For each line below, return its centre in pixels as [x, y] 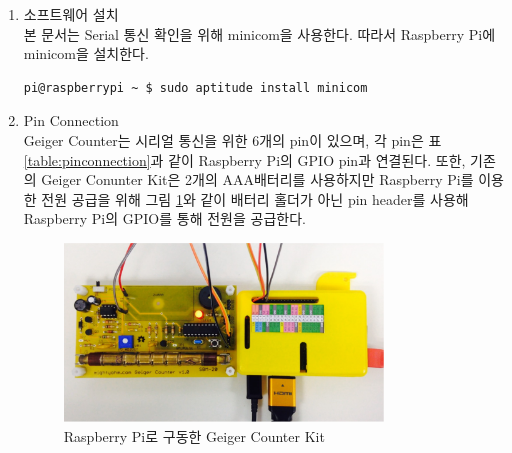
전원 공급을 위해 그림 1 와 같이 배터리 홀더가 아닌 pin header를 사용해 [255, 198]
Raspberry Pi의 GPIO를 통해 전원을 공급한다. [164, 218]
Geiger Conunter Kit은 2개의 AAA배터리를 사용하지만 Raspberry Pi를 [257, 179]
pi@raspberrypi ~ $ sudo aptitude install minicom [195, 87]
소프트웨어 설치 [71, 14]
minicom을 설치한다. [86, 53]
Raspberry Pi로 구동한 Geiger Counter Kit [194, 435]
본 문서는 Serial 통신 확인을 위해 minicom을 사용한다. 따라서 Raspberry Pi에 [259, 33]
